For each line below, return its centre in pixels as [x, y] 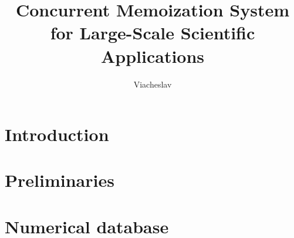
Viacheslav [153, 84]
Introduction [57, 134]
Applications [153, 56]
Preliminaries [60, 180]
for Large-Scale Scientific [153, 33]
